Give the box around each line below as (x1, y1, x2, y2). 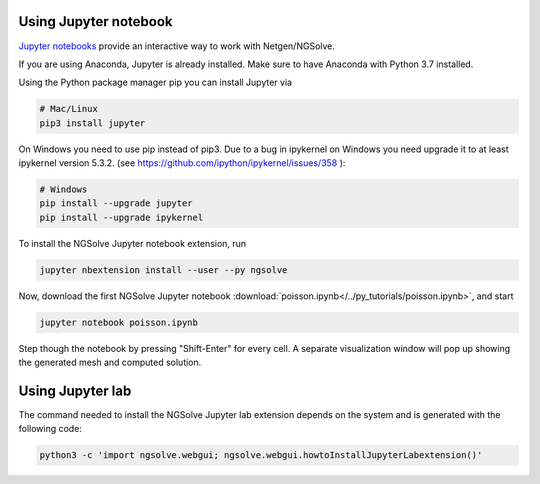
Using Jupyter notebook (18, 13, 173, 30)
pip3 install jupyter (39, 117, 146, 129)
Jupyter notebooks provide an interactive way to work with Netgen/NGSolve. (18, 40, 335, 52)
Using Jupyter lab (18, 382, 132, 399)
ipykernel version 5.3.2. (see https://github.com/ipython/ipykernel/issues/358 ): (18, 157, 346, 169)
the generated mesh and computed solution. (18, 356, 202, 369)
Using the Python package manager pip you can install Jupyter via (18, 76, 293, 89)
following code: (18, 423, 82, 435)
